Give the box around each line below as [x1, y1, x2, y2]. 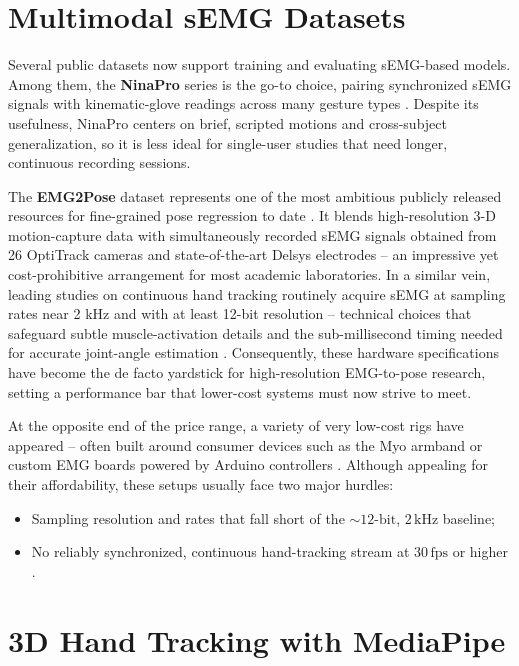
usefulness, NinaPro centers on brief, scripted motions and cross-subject [8, 112, 447, 133]
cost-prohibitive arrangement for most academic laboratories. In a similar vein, [8, 264, 491, 285]
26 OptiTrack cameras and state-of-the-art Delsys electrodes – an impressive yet [8, 244, 499, 265]
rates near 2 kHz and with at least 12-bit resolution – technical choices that [8, 303, 472, 324]
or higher [452, 541, 508, 562]
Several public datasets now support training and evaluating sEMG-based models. [8, 54, 511, 75]
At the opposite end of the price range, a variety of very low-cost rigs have [8, 415, 464, 436]
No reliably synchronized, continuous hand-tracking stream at [31, 541, 410, 562]
